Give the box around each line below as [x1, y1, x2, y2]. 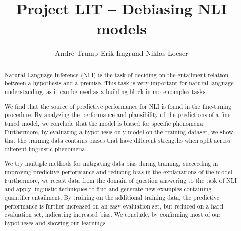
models [96, 18, 147, 39]
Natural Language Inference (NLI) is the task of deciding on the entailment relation [4, 70, 229, 79]
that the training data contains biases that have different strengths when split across [4, 136, 230, 145]
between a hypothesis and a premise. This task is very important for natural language [4, 79, 234, 87]
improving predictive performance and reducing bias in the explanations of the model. [4, 168, 234, 176]
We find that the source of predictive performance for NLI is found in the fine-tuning [4, 102, 231, 110]
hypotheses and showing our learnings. [4, 218, 107, 227]
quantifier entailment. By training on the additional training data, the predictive [4, 193, 219, 202]
